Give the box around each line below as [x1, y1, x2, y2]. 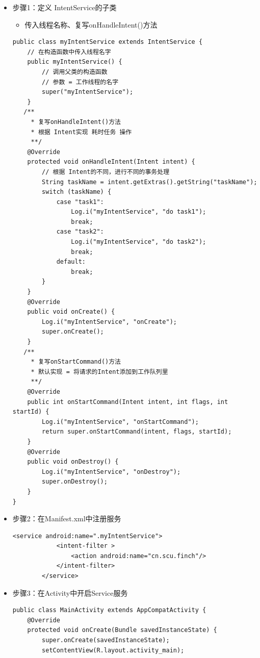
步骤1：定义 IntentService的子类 [12, 2, 117, 12]
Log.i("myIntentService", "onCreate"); [42, 318, 177, 325]
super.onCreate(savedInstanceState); [42, 637, 170, 644]
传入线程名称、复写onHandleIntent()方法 [24, 19, 158, 30]
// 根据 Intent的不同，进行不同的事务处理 [42, 168, 170, 175]
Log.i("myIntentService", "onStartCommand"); [42, 418, 199, 425]
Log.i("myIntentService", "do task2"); [71, 238, 206, 246]
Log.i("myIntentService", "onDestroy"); [42, 468, 181, 475]
